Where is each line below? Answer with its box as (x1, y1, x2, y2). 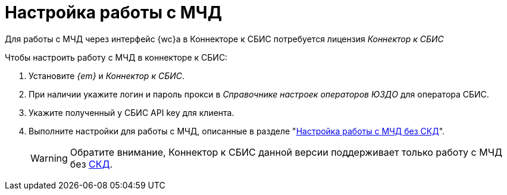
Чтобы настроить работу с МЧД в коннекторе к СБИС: (5, 52, 228, 62)
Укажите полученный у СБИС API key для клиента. (29, 107, 234, 118)
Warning (30, 152, 68, 164)
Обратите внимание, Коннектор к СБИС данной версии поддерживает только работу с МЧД (70, 146, 502, 158)
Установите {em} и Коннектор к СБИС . (29, 70, 184, 81)
